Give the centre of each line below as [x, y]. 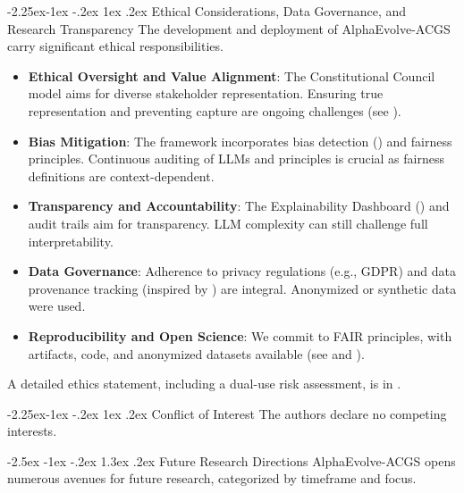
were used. [57, 306]
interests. [32, 431]
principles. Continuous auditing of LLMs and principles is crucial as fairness [236, 159]
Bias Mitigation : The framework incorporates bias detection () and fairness [240, 141]
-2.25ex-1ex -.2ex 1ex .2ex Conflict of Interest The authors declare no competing [227, 413]
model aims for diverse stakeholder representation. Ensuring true [206, 93]
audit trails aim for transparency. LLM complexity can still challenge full [228, 223]
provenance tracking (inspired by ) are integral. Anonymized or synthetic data [242, 288]
